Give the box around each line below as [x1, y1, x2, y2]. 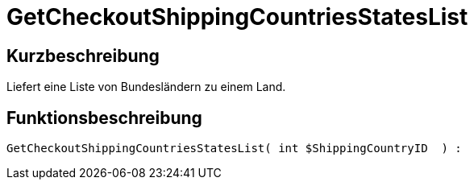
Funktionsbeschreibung [6, 107, 202, 128]
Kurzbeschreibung [6, 45, 160, 66]
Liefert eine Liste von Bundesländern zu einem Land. [6, 80, 286, 94]
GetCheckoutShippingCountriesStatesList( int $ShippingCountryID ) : [6, 142, 462, 155]
